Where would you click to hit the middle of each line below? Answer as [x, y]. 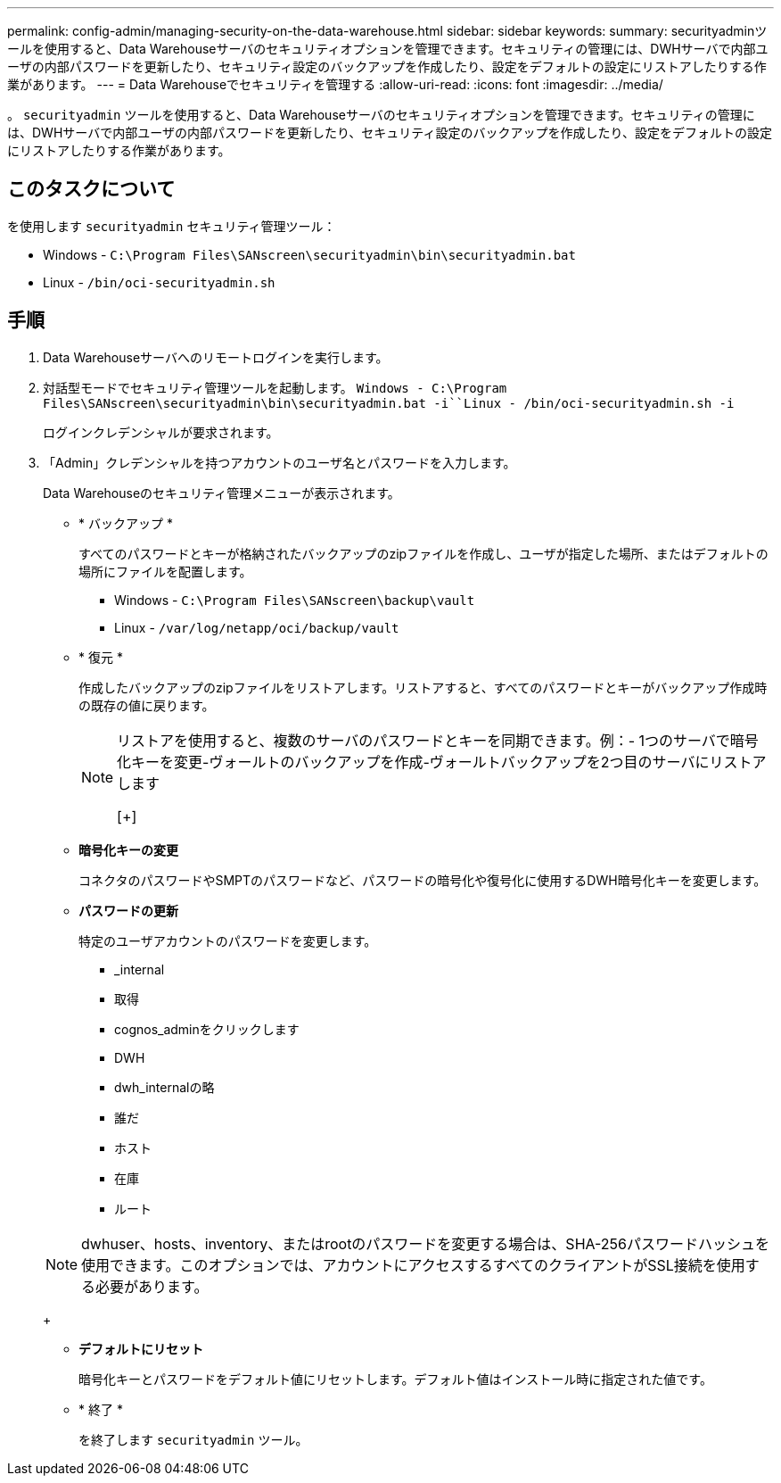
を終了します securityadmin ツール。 [193, 1439]
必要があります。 [152, 1286]
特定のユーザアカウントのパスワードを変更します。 [228, 940]
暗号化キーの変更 [128, 849]
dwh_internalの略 [164, 1087]
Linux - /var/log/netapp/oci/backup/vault [257, 627]
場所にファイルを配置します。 [165, 571]
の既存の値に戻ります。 [147, 705]
